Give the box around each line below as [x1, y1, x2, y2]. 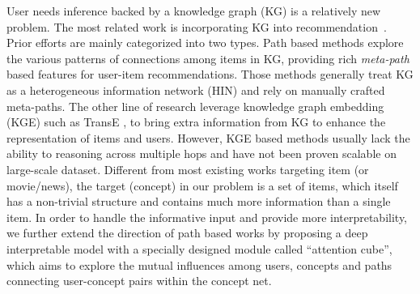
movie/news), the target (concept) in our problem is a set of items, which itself [6, 177, 398, 194]
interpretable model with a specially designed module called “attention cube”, [6, 240, 392, 257]
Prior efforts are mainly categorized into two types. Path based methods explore [6, 34, 404, 51]
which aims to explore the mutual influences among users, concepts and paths [6, 256, 392, 273]
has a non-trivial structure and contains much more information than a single [6, 193, 391, 210]
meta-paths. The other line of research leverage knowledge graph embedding [6, 97, 384, 114]
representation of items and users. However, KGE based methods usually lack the [6, 129, 410, 146]
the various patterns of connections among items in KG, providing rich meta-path [6, 49, 409, 66]
